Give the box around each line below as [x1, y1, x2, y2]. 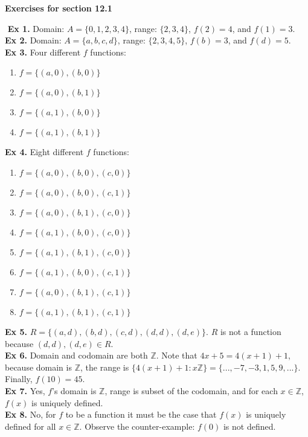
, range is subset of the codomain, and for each [104, 384, 278, 397]
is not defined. [223, 419, 276, 432]
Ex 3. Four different [5, 45, 81, 58]
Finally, [5, 372, 33, 385]
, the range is [80, 360, 129, 373]
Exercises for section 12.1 [5, 2, 112, 14]
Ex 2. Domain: [5, 34, 62, 46]
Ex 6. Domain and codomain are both [5, 349, 148, 362]
